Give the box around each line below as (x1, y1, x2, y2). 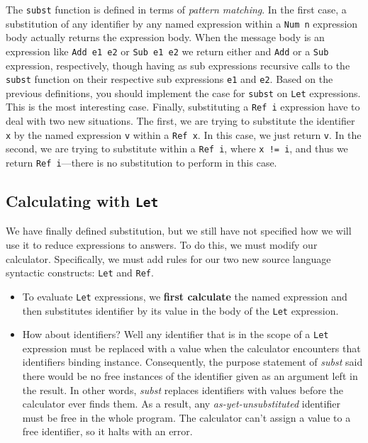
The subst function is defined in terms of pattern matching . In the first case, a (6, 2, 347, 16)
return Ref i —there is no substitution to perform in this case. (6, 155, 277, 170)
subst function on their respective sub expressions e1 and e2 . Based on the (6, 72, 333, 86)
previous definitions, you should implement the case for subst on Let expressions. (6, 85, 361, 100)
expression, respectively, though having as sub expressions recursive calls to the (6, 57, 350, 72)
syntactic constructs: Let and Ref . (6, 265, 154, 280)
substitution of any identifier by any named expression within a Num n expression (6, 16, 358, 30)
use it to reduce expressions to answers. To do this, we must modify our (6, 237, 318, 252)
